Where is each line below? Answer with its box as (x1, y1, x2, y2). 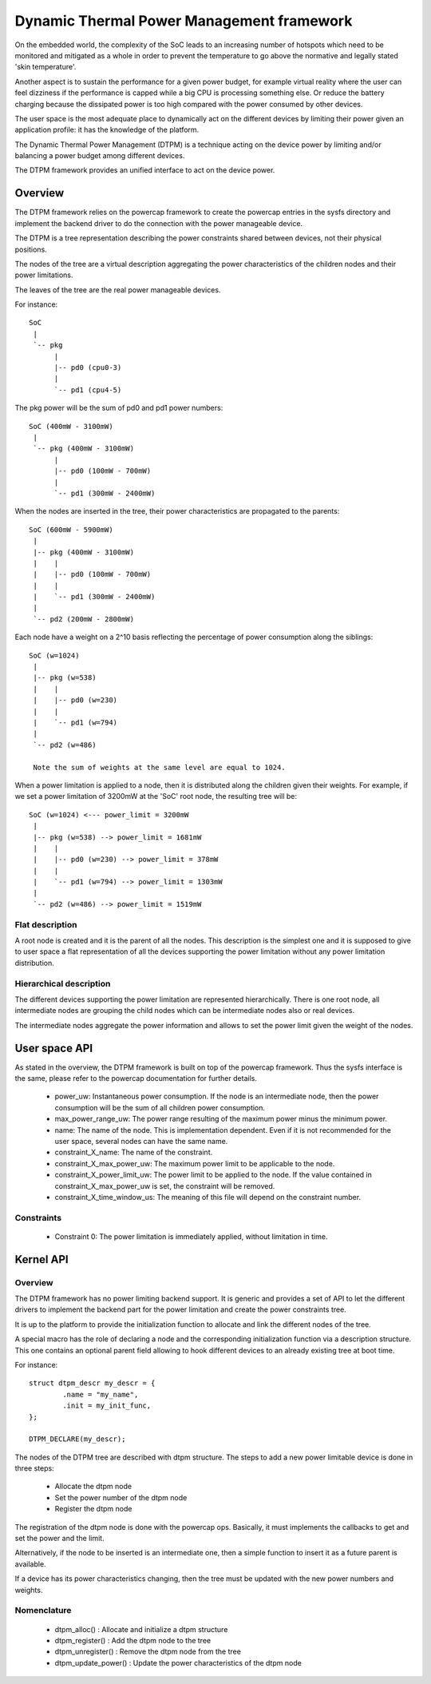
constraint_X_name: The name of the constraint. (54, 1147, 213, 1158)
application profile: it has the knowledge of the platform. (14, 125, 200, 135)
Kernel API (14, 1253, 69, 1266)
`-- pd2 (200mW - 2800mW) (33, 614, 135, 623)
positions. (14, 244, 47, 254)
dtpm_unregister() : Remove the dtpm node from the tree (54, 1646, 241, 1657)
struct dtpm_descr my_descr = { (29, 1379, 156, 1388)
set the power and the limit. (14, 1534, 105, 1543)
